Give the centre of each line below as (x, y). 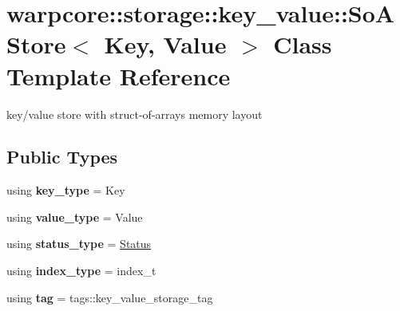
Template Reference (119, 75)
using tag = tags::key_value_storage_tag (110, 297)
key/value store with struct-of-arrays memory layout (135, 114)
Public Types (62, 157)
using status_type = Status (79, 244)
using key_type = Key (66, 190)
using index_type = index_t (81, 271)
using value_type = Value (75, 217)
